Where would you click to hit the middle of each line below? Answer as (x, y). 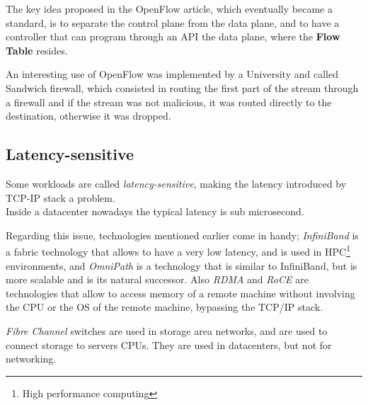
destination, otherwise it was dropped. (88, 116)
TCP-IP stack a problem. (61, 197)
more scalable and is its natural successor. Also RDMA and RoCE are (157, 279)
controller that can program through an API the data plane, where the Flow (173, 36)
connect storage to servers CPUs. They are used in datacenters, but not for (169, 344)
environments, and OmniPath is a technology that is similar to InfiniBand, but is (182, 265)
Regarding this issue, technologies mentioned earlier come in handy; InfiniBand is (182, 235)
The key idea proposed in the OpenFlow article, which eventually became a (169, 8)
